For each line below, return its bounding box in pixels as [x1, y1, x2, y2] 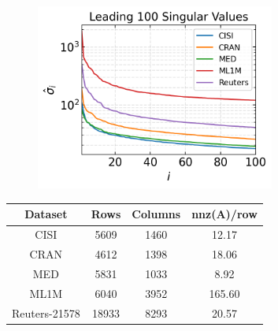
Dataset [24, 206, 68, 222]
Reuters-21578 [12, 304, 80, 321]
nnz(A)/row [191, 206, 258, 222]
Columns [132, 206, 181, 222]
